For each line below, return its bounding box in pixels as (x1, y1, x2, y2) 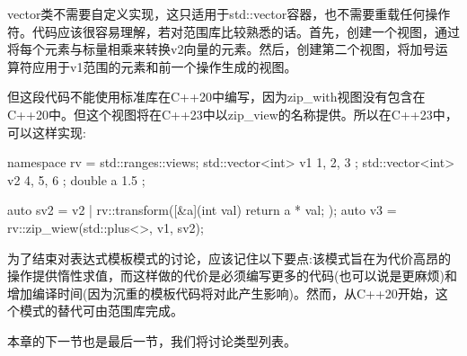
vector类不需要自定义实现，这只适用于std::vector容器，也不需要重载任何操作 (7, 4, 451, 22)
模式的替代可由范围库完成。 (19, 301, 183, 320)
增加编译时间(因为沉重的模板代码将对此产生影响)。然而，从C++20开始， (7, 283, 436, 302)
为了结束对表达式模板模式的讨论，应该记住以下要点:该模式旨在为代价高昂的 (7, 248, 451, 267)
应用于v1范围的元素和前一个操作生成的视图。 (31, 57, 297, 76)
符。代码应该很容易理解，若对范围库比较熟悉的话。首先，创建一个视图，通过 (7, 22, 460, 40)
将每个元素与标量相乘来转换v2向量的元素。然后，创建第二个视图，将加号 (7, 40, 436, 58)
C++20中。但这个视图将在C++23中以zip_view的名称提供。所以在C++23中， (7, 104, 458, 123)
